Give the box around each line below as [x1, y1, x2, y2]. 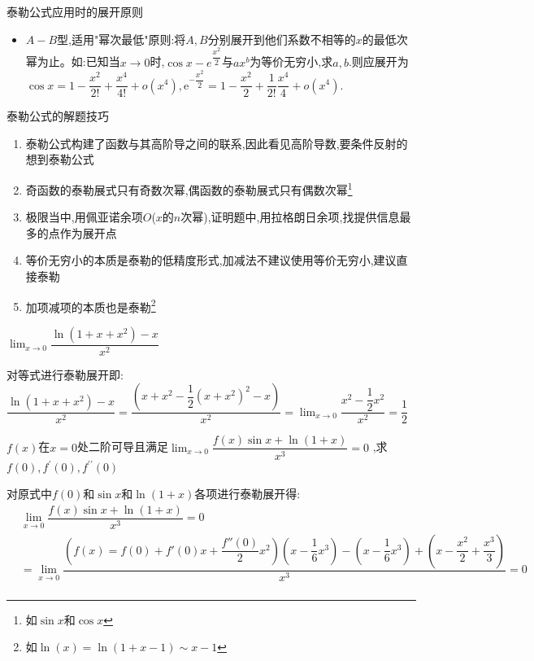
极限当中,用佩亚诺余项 [25, 208, 143, 225]
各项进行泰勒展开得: [194, 485, 301, 502]
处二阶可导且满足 [77, 438, 169, 455]
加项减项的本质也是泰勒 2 [25, 295, 156, 315]
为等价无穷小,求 [250, 53, 333, 70]
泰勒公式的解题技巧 [7, 107, 109, 125]
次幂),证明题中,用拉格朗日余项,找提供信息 [180, 208, 400, 225]
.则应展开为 [348, 53, 409, 70]
